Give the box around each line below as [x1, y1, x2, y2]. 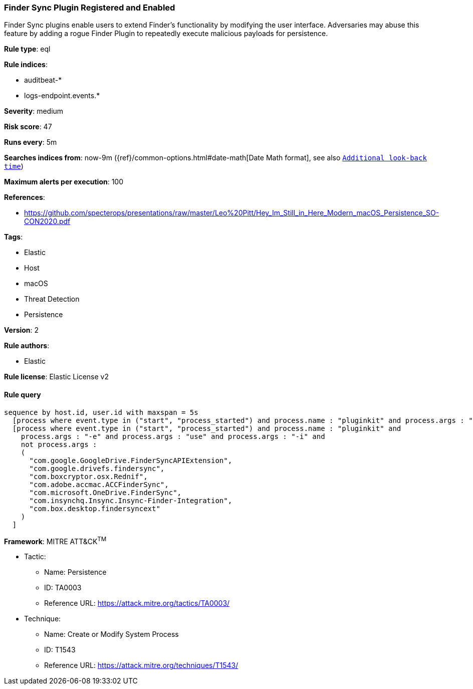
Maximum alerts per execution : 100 [4, 177, 124, 186]
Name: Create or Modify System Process [44, 630, 179, 639]
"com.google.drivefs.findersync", [29, 464, 165, 473]
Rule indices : [4, 60, 48, 69]
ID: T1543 [44, 645, 76, 654]
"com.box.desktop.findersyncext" [29, 504, 160, 513]
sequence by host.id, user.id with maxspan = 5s [4, 408, 198, 416]
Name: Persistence [44, 568, 107, 577]
